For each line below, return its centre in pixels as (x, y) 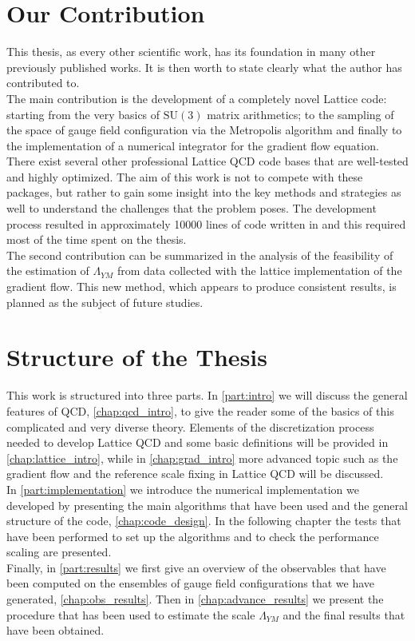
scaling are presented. (59, 552)
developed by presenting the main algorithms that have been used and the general (207, 505)
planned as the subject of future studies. (105, 302)
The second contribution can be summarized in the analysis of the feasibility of (200, 255)
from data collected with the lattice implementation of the (259, 271)
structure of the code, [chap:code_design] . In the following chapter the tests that (204, 521)
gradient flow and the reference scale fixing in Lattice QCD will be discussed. (195, 474)
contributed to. (43, 83)
